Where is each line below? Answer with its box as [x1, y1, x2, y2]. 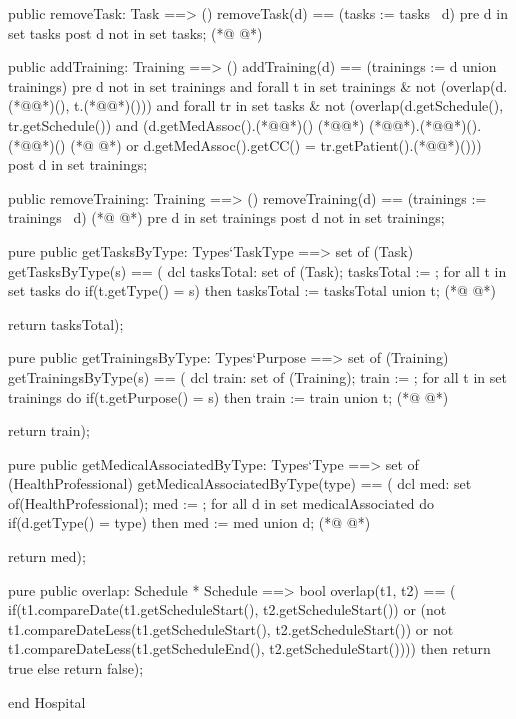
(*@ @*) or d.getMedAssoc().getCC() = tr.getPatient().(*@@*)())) [70, 134, 482, 155]
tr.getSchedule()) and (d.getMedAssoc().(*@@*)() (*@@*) [8, 114, 365, 135]
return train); [8, 420, 90, 441]
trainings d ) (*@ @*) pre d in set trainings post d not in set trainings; [8, 207, 445, 228]
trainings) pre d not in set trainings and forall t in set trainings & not [8, 75, 437, 96]
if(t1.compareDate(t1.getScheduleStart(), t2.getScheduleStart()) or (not [8, 599, 447, 620]
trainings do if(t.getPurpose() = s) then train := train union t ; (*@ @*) [8, 386, 449, 407]
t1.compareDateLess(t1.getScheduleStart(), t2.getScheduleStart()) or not [8, 618, 454, 639]
